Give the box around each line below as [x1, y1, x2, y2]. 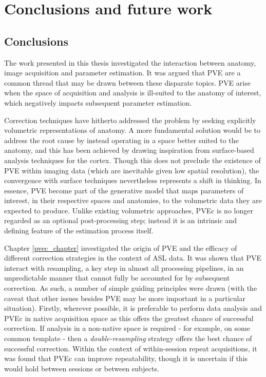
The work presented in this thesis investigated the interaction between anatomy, [4, 57, 256, 68]
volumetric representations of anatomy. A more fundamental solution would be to [4, 125, 260, 135]
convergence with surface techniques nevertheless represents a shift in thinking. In [4, 175, 261, 186]
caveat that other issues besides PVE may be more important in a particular [4, 292, 245, 303]
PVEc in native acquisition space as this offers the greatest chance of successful [4, 312, 254, 323]
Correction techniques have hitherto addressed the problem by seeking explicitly [4, 114, 256, 125]
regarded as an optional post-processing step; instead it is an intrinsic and [4, 215, 237, 226]
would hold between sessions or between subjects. [4, 363, 159, 373]
